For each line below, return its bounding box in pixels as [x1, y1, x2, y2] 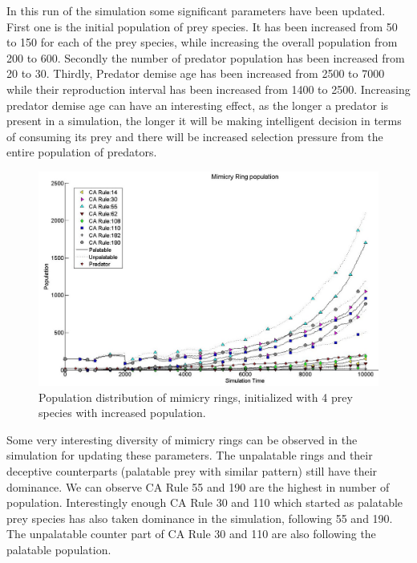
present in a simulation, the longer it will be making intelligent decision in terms [6, 112, 402, 129]
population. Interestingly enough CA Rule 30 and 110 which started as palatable [6, 494, 403, 511]
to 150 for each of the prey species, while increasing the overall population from [6, 34, 398, 51]
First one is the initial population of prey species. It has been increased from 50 [6, 18, 398, 34]
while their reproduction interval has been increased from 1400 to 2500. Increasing [6, 80, 411, 97]
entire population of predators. [6, 144, 157, 160]
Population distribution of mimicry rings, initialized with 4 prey [38, 388, 353, 405]
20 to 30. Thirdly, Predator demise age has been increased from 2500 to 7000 [6, 65, 385, 82]
